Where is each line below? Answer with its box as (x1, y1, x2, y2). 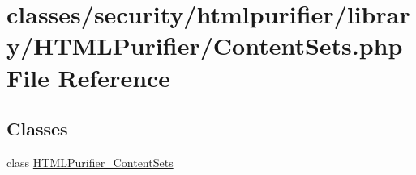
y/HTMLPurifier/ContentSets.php (6, 29, 403, 62)
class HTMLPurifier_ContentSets (6, 153, 174, 170)
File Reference (6, 60, 171, 94)
